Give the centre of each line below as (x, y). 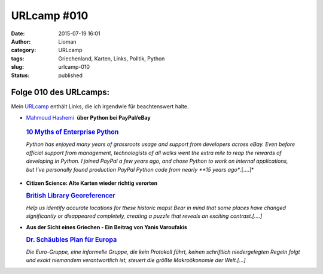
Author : (21, 41)
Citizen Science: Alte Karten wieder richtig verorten (92, 183)
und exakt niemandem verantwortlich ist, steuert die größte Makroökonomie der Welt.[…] (136, 260)
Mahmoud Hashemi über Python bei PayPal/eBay (88, 117)
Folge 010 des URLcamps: (60, 92)
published (71, 75)
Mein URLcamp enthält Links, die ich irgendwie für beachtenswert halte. (100, 106)
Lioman (68, 41)
